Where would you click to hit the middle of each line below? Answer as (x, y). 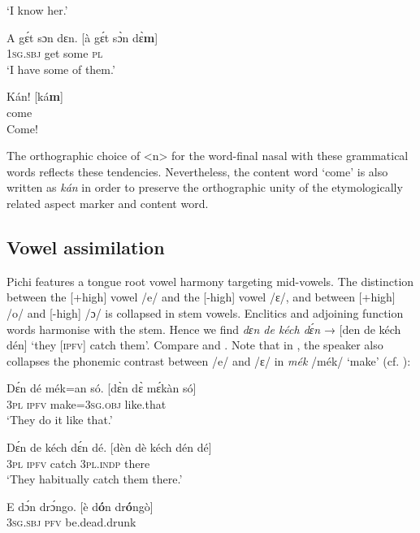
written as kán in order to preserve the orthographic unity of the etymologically (205, 187)
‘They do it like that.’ (60, 420)
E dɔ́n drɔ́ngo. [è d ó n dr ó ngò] (80, 506)
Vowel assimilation (86, 247)
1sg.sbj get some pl (55, 53)
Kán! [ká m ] (35, 96)
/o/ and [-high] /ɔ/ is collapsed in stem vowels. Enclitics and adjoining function (205, 312)
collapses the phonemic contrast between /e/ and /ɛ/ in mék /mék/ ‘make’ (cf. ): (209, 360)
